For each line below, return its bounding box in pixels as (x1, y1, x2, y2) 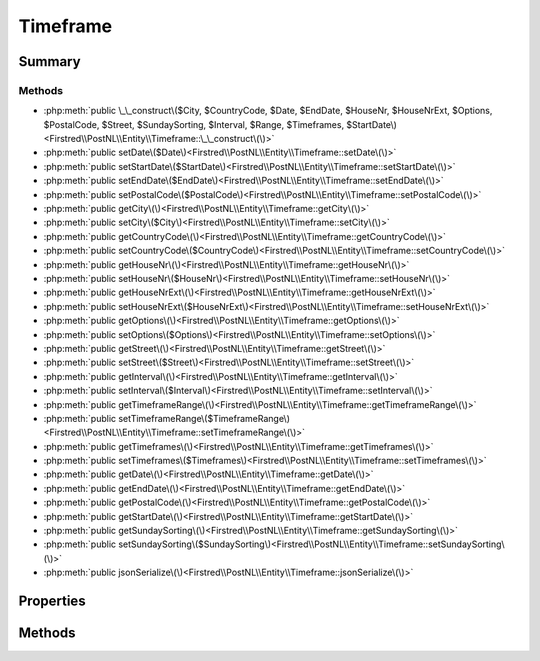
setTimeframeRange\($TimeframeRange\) (118, 412, 290, 424)
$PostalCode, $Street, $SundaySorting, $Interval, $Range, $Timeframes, (43, 118, 345, 130)
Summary (18, 53, 81, 70)
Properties (18, 593, 86, 610)
